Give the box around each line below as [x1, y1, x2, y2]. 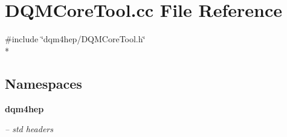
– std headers [5, 123, 53, 135]
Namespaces [5, 74, 82, 92]
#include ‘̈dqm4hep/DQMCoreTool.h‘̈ [5, 33, 146, 45]
